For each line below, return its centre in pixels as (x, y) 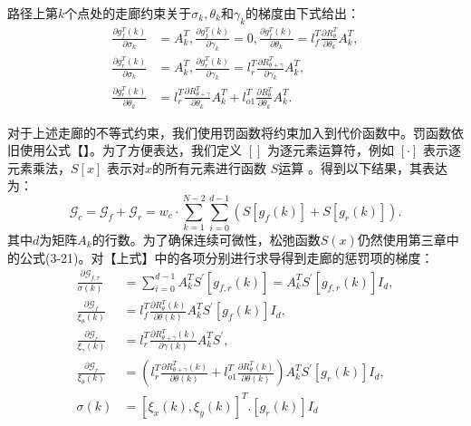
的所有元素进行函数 (209, 167)
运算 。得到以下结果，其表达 (363, 167)
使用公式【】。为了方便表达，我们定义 (130, 150)
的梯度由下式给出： (303, 13)
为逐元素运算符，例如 (330, 150)
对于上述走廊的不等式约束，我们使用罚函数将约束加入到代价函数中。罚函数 (229, 132)
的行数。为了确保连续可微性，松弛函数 (206, 240)
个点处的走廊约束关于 (128, 13)
